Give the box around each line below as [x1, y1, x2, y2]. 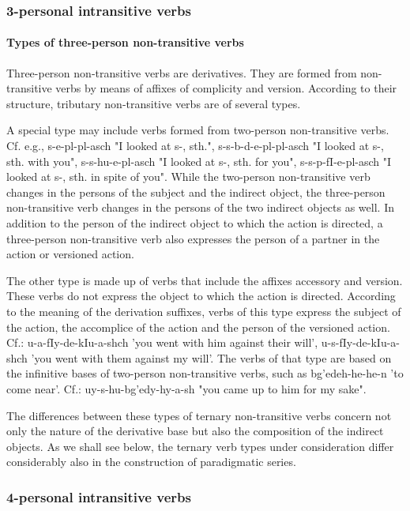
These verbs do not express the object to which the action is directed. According [6, 287, 396, 304]
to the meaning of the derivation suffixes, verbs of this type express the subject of [6, 302, 401, 319]
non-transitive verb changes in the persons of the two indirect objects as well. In [6, 199, 394, 216]
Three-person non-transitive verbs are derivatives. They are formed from [6, 64, 357, 81]
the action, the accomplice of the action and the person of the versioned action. [6, 318, 390, 335]
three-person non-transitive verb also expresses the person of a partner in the [6, 230, 380, 246]
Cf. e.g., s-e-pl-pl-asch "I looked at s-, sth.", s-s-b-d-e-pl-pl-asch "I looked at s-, [6, 137, 384, 154]
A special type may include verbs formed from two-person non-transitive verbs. [6, 122, 389, 138]
